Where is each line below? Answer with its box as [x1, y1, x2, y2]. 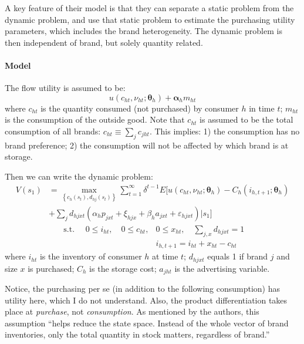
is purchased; [28, 262, 75, 274]
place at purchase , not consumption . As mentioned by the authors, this [5, 305, 259, 318]
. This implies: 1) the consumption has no [149, 124, 300, 137]
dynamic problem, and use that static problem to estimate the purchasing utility [5, 13, 295, 25]
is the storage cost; [89, 262, 157, 274]
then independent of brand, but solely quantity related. [5, 36, 203, 48]
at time [152, 250, 178, 262]
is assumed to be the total [200, 113, 293, 126]
